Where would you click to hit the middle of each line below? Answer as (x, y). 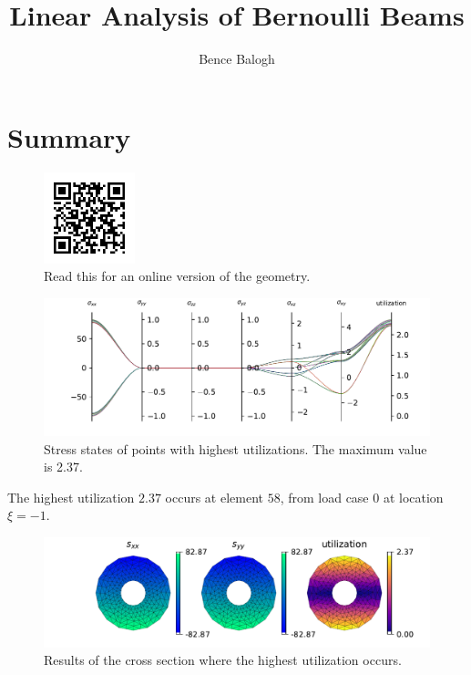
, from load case (324, 497)
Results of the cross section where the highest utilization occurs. (223, 660)
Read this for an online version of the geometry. (177, 276)
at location (413, 497)
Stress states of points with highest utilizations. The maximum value (235, 448)
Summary (69, 136)
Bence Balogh (237, 59)
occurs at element (214, 497)
